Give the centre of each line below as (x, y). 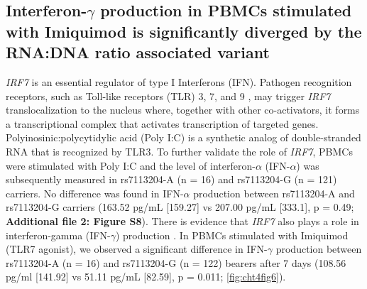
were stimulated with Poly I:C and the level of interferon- (131, 165)
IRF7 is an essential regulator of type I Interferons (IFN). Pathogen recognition (179, 81)
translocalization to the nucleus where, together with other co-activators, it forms (183, 110)
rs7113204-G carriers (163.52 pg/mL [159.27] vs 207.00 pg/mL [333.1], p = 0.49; (180, 207)
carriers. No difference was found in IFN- (95, 193)
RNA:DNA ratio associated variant (138, 52)
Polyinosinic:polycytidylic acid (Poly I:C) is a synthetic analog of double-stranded (183, 137)
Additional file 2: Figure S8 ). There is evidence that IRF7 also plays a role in (182, 220)
